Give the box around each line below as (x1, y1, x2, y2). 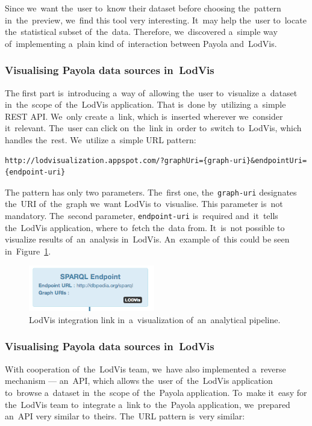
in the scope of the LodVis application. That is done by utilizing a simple (5, 98, 286, 111)
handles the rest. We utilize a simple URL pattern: (5, 133, 196, 146)
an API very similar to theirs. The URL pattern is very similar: (5, 410, 245, 422)
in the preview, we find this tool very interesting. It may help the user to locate (5, 13, 307, 26)
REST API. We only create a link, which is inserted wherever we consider (5, 110, 283, 122)
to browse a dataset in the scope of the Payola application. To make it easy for (5, 386, 307, 398)
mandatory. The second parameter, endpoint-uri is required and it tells (5, 209, 278, 221)
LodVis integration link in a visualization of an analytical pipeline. (29, 313, 281, 326)
